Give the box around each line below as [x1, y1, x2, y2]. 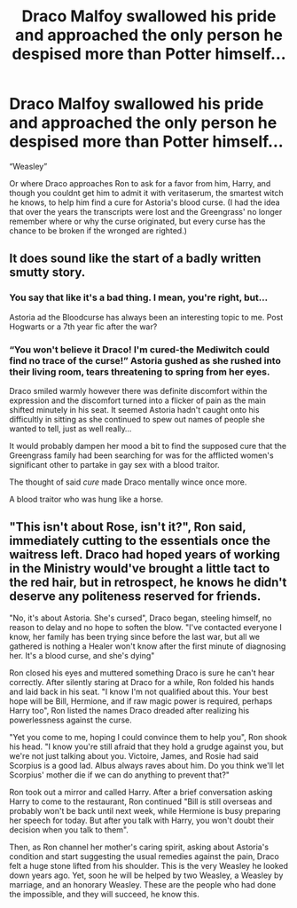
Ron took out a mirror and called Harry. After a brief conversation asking [9, 786, 273, 797]
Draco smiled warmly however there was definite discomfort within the [9, 385, 268, 396]
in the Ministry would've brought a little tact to [9, 561, 270, 576]
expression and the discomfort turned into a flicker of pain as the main [9, 395, 266, 406]
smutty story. [9, 265, 86, 280]
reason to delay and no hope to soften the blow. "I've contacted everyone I [9, 621, 282, 632]
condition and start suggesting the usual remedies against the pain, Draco [9, 850, 279, 862]
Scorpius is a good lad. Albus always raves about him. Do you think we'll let [9, 760, 285, 770]
